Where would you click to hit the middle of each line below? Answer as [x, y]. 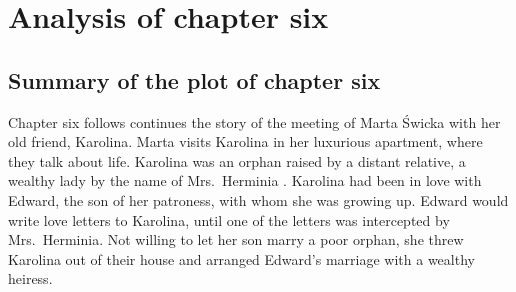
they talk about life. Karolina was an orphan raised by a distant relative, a [237, 160]
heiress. [30, 278]
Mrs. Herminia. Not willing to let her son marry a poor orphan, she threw [236, 239]
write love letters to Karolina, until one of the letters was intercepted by [229, 219]
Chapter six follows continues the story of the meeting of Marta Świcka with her [254, 121]
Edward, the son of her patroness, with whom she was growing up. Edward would [258, 199]
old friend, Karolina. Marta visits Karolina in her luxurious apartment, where [245, 141]
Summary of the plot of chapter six [194, 79]
